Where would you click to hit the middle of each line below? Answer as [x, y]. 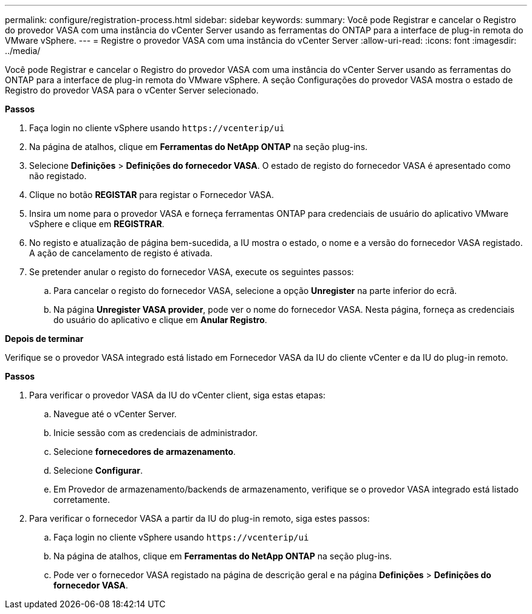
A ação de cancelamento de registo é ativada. [121, 253]
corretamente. [82, 500]
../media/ [23, 51]
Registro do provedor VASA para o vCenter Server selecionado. [132, 90]
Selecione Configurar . [98, 470]
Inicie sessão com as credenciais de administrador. [156, 433]
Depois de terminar [44, 339]
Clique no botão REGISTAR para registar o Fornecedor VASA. [152, 195]
